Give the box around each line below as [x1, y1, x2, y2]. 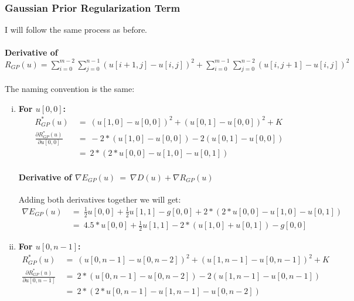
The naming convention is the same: [5, 82, 135, 94]
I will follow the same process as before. [5, 23, 148, 36]
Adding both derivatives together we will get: [18, 193, 181, 205]
